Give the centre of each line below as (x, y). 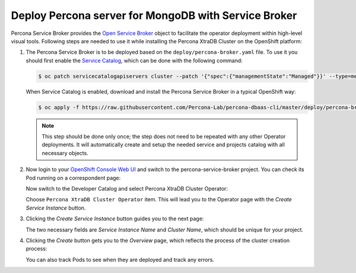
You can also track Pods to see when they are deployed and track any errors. (120, 259)
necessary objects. (65, 153)
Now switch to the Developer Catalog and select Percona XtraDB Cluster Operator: (127, 189)
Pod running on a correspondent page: (73, 178)
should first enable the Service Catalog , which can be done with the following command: (134, 60)
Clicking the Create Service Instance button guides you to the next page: (115, 219)
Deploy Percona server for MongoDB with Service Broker (154, 15)
